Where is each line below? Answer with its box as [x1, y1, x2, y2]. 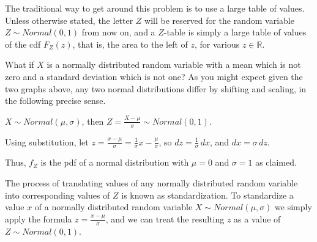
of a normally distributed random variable [34, 200, 193, 213]
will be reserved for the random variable [144, 13, 294, 26]
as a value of [234, 212, 281, 225]
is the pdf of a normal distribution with [40, 156, 189, 169]
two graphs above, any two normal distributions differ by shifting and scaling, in [5, 82, 307, 95]
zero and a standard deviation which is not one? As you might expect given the [5, 70, 303, 82]
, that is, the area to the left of [72, 37, 188, 50]
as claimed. [255, 156, 297, 169]
